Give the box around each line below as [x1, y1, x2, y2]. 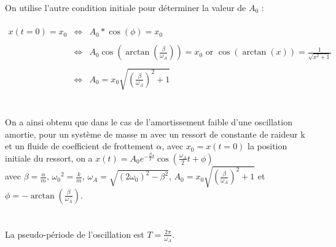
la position [248, 139, 287, 152]
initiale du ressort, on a [5, 151, 93, 164]
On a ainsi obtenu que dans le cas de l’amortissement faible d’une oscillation [5, 116, 292, 128]
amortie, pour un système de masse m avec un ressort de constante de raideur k [5, 127, 305, 140]
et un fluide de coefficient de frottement [5, 139, 154, 152]
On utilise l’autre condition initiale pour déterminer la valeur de [5, 1, 246, 14]
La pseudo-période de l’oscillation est [5, 227, 144, 240]
